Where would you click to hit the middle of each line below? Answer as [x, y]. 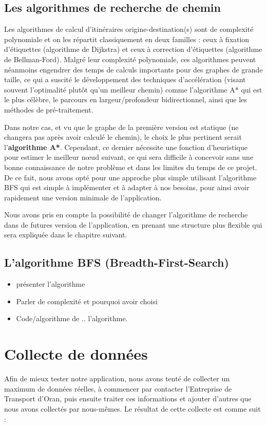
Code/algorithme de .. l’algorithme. [72, 318]
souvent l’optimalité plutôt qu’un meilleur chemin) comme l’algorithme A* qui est [133, 89]
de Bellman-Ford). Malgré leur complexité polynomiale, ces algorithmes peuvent [130, 59]
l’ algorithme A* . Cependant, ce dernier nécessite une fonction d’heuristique [126, 147]
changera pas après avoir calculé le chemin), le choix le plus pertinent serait [123, 137]
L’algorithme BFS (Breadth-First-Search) [117, 262]
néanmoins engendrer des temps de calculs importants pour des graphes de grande [133, 69]
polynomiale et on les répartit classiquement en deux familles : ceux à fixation [127, 39]
